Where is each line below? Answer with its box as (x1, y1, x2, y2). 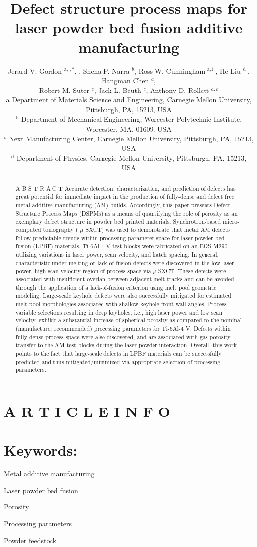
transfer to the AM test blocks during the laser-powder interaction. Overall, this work (15, 341, 237, 349)
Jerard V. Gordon (8, 65, 62, 76)
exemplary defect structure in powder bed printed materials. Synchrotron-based (15, 217, 221, 226)
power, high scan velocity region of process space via (15, 267, 151, 275)
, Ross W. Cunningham (134, 65, 206, 76)
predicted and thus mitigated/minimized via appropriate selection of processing (15, 357, 221, 365)
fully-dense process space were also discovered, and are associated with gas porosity (15, 332, 231, 341)
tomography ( (43, 226, 78, 234)
